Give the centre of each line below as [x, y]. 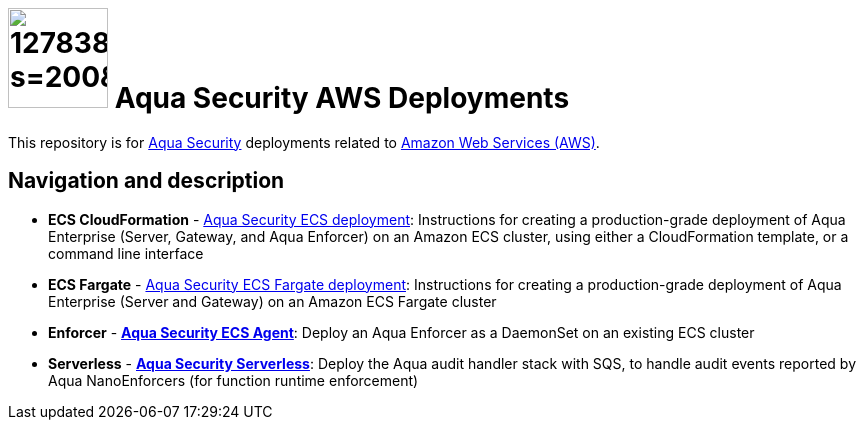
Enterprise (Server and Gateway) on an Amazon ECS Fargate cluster [272, 301]
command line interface [126, 253]
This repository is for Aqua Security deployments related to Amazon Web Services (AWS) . [304, 142]
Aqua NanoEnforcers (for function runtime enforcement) [233, 380]
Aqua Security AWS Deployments [342, 98]
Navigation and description [146, 181]
